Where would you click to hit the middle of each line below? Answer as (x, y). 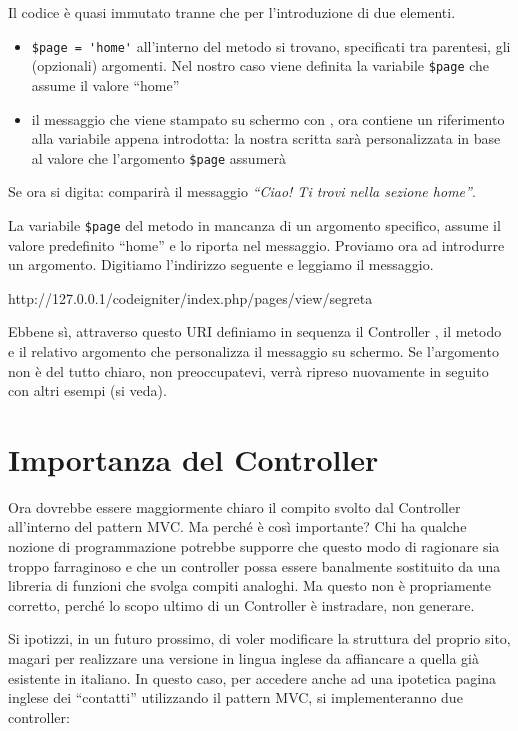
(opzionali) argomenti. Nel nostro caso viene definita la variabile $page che (260, 65)
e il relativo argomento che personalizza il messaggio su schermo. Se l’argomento (253, 350)
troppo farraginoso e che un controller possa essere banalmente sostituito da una (254, 565)
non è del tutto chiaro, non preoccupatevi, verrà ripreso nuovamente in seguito (248, 370)
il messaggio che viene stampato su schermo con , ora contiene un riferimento (268, 118)
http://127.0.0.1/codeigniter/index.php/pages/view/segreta (190, 297)
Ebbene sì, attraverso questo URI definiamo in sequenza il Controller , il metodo (255, 331)
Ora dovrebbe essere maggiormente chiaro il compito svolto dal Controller (234, 506)
